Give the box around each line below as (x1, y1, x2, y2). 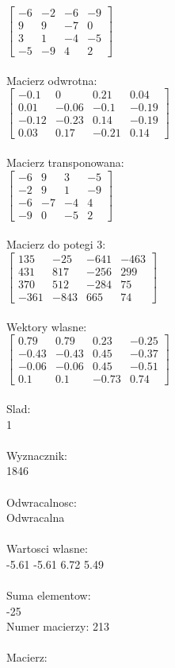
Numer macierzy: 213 (6, 618, 109, 635)
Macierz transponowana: (6, 154, 124, 171)
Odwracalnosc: (6, 493, 77, 510)
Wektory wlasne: (6, 318, 87, 334)
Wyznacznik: (6, 446, 68, 463)
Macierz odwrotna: (6, 71, 97, 88)
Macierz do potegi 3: (6, 236, 106, 253)
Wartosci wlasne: (6, 540, 88, 557)
